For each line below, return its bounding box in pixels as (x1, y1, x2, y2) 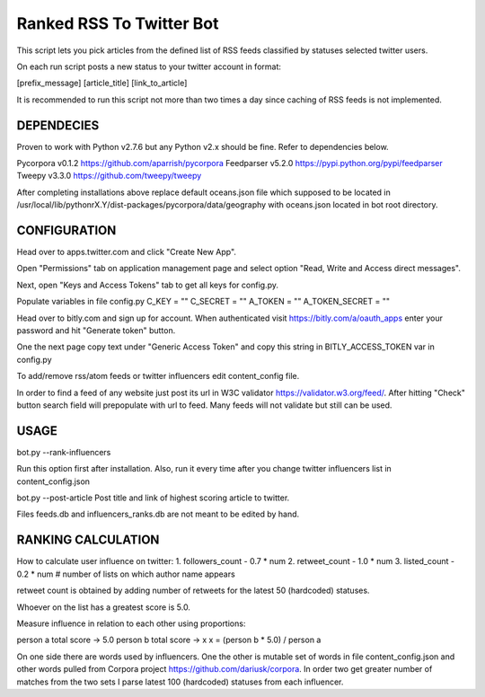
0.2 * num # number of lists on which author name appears (16, 569, 235, 579)
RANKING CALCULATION (16, 533, 160, 548)
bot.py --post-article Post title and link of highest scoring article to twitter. (16, 492, 290, 503)
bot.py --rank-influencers (16, 446, 111, 457)
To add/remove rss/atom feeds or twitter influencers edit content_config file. (16, 371, 300, 382)
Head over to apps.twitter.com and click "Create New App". (16, 247, 237, 258)
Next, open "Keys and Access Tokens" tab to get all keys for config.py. (16, 279, 278, 290)
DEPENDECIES (16, 118, 100, 133)
